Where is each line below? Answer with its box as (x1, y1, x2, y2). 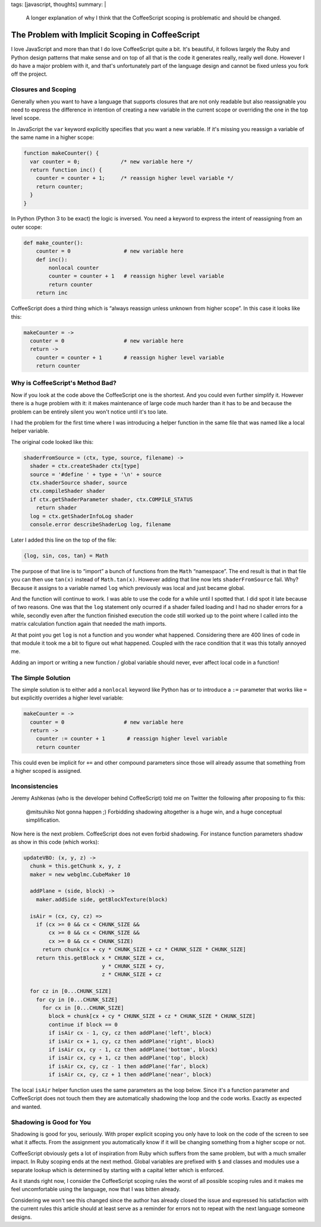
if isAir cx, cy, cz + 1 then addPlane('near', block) (48, 1071, 212, 1078)
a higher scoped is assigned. (11, 768, 82, 775)
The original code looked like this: (11, 438, 94, 445)
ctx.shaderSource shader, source (30, 479, 127, 486)
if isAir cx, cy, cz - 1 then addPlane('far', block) (48, 1063, 209, 1070)
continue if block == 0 (48, 1021, 118, 1028)
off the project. (11, 70, 48, 77)
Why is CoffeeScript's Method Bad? (11, 379, 117, 387)
